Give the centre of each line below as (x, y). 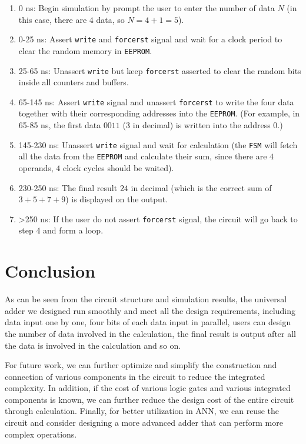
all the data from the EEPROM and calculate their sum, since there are (143, 156)
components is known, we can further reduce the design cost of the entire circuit (149, 399)
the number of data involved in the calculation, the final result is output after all (150, 333)
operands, (36, 167)
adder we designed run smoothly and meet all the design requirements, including (150, 310)
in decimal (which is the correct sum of (201, 187)
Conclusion (50, 271)
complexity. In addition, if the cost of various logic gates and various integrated (148, 388)
